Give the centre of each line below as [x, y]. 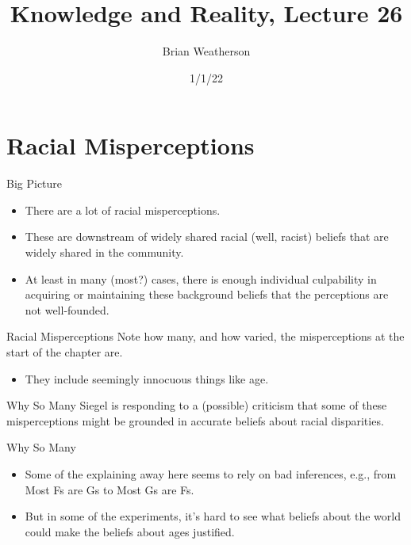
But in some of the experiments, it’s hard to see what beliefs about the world [213, 516]
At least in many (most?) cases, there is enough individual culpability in [201, 278]
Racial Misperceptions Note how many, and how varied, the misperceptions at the [205, 336]
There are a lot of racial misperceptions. [123, 210]
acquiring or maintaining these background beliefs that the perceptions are [207, 294]
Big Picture [35, 183]
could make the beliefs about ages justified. [130, 531]
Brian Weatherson [206, 51]
